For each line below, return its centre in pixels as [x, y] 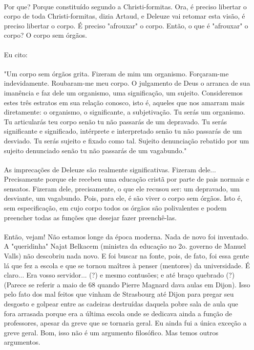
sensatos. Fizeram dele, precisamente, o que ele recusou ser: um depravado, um [122, 188]
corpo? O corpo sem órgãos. [46, 35]
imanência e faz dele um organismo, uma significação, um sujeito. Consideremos [123, 92]
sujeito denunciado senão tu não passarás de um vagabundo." [95, 150]
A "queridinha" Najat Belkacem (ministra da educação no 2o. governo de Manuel [125, 246]
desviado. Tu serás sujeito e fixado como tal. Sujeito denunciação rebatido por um [127, 140]
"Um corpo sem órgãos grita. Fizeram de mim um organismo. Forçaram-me [116, 73]
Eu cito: [16, 54]
